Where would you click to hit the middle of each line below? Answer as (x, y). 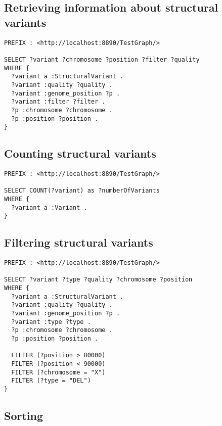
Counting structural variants (80, 153)
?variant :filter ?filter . (58, 102)
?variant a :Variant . (49, 207)
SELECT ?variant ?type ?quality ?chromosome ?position (98, 280)
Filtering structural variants (79, 242)
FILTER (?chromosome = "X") (58, 372)
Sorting (24, 416)
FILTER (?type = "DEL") (51, 381)
